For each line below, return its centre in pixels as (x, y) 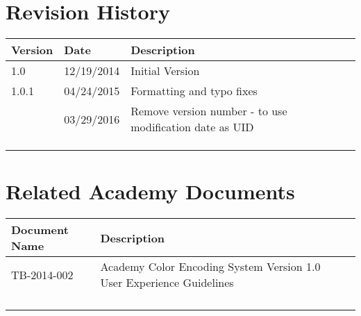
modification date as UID (192, 127)
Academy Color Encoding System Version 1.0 (210, 267)
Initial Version (165, 71)
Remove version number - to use (209, 111)
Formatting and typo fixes (194, 91)
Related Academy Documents (150, 191)
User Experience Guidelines (167, 283)
